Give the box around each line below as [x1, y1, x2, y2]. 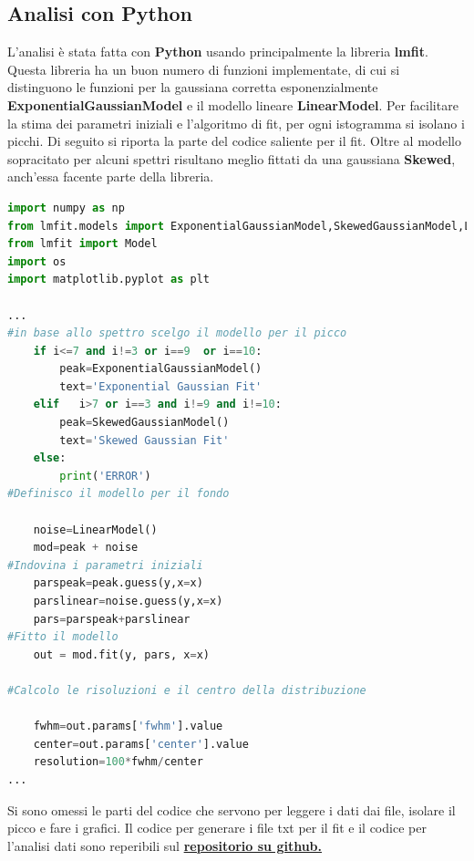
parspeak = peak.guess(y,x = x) [33, 576, 203, 590]
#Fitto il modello [7, 630, 118, 644]
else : [33, 451, 67, 465]
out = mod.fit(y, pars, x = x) [33, 648, 210, 661]
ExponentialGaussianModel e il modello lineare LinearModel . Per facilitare [7, 95, 459, 114]
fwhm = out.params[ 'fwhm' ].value [33, 720, 223, 733]
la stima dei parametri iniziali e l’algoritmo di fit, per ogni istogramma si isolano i [7, 113, 465, 132]
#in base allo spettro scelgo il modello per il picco [7, 327, 347, 340]
